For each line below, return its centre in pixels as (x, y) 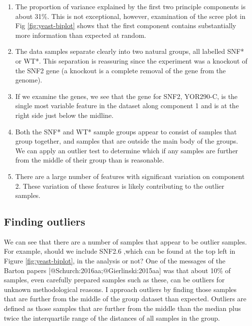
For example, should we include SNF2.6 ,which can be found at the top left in (120, 251)
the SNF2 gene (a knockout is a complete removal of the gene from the (120, 70)
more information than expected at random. (81, 35)
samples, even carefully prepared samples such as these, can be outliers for (114, 280)
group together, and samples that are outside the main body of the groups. (127, 141)
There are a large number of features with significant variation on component (130, 176)
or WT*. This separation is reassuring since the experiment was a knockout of (131, 60)
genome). (29, 80)
